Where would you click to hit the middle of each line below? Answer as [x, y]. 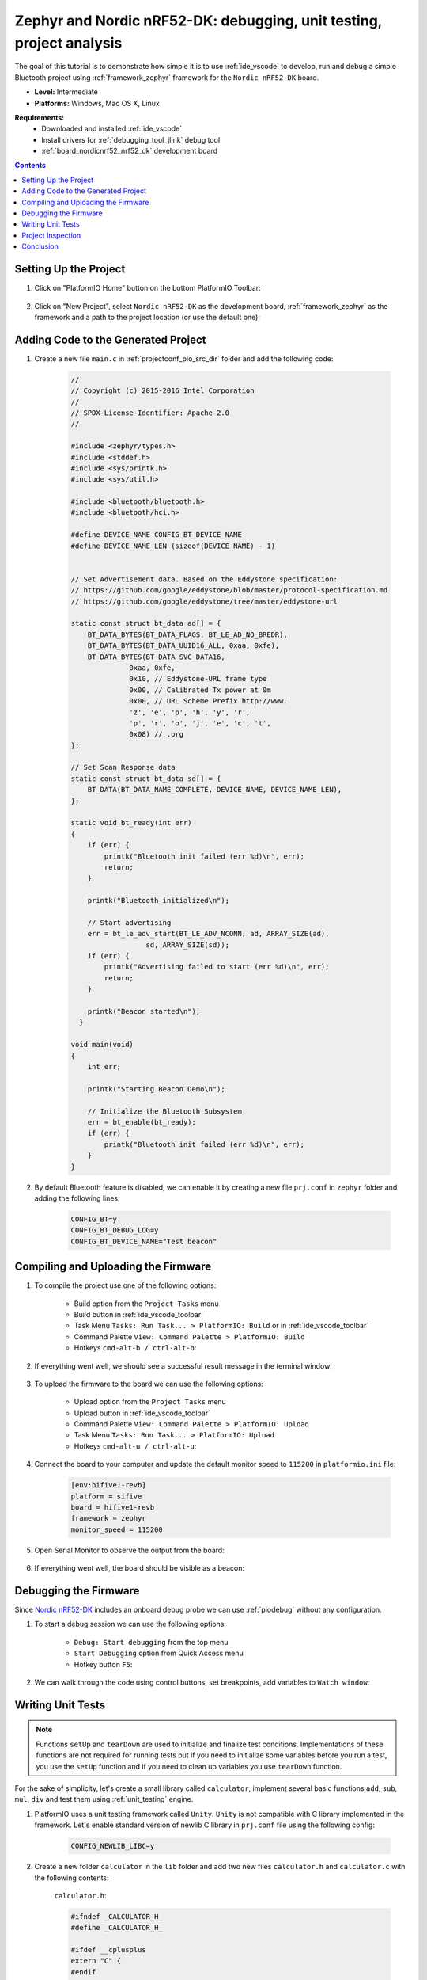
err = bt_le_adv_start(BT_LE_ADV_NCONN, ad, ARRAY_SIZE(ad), [208, 934]
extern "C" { [96, 1961]
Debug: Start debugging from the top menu [151, 1642]
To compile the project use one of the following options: [125, 1285]
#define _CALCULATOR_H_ [117, 1928]
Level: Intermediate [66, 92]
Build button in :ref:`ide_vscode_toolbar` [138, 1314]
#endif [83, 1972]
